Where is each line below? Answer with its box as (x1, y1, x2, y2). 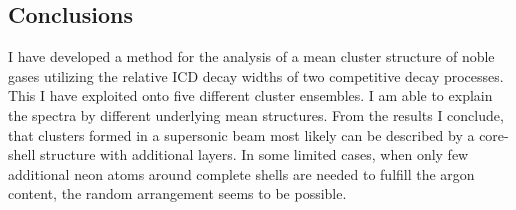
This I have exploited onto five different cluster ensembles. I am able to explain (8, 85, 493, 106)
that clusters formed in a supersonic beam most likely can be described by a (8, 124, 475, 145)
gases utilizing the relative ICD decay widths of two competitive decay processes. (8, 65, 504, 86)
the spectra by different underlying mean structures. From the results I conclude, (8, 104, 504, 125)
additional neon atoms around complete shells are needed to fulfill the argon (8, 163, 475, 184)
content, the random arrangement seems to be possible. (8, 183, 347, 204)
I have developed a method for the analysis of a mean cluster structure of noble (8, 46, 495, 67)
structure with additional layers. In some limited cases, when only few (39, 144, 469, 165)
